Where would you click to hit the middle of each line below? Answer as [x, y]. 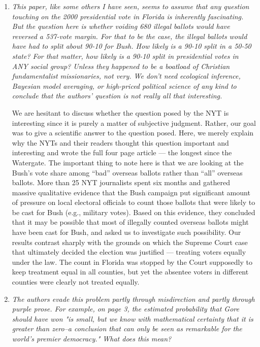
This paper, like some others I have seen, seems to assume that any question [131, 6]
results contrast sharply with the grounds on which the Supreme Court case [130, 242]
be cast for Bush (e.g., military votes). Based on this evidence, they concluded [134, 212]
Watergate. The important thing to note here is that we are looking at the [128, 162]
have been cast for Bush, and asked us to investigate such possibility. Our [126, 232]
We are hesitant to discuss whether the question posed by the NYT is [120, 112]
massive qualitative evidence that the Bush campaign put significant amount [131, 192]
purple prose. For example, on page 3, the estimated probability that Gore [125, 309]
